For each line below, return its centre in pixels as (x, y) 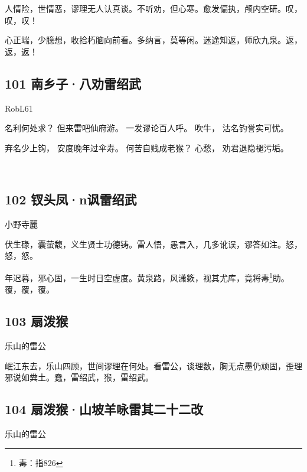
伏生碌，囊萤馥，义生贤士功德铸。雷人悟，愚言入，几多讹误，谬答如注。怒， (153, 244)
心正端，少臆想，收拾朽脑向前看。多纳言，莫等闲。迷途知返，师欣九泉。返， (153, 40)
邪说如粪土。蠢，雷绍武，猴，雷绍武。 (79, 377)
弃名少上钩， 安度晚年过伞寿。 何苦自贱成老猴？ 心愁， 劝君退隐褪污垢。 (147, 147)
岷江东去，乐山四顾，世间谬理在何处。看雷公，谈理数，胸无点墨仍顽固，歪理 (153, 365)
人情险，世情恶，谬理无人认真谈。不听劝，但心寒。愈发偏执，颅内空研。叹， (153, 8)
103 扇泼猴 (37, 321)
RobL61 (19, 108)
